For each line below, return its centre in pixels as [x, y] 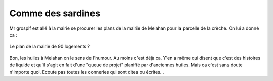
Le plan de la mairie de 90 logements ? [50, 47]
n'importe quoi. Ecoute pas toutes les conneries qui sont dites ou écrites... [87, 72]
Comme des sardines [55, 13]
